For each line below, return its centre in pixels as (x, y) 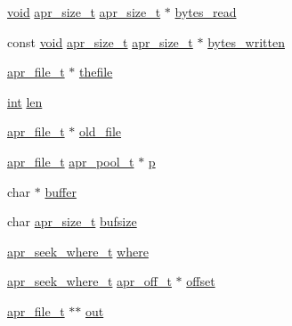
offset (201, 281)
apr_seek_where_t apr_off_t (89, 281)
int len (25, 101)
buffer (61, 191)
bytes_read (206, 12)
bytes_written (246, 41)
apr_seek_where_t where (78, 251)
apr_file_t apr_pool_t (71, 161)
